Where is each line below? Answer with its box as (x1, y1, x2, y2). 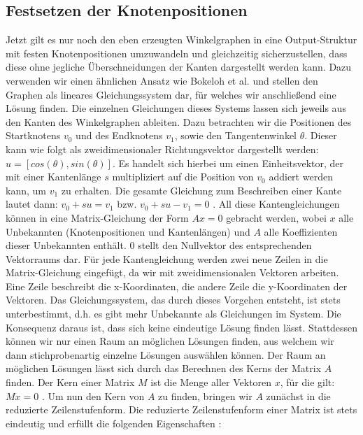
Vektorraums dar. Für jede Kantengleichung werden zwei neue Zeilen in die (6, 251, 328, 266)
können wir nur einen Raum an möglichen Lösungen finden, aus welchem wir (6, 334, 334, 348)
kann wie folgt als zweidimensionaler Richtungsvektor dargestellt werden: (6, 141, 319, 156)
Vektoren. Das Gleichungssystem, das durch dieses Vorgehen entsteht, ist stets (6, 292, 341, 307)
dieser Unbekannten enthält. (6, 238, 127, 252)
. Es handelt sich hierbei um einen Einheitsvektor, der (112, 155, 344, 170)
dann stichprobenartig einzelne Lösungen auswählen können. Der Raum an (6, 347, 326, 362)
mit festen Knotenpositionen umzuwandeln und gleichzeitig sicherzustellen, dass (6, 45, 348, 60)
